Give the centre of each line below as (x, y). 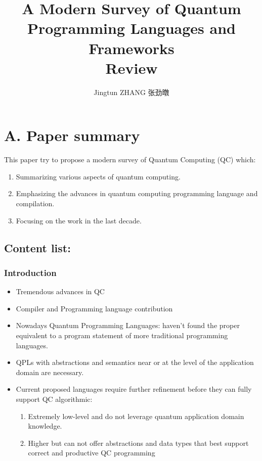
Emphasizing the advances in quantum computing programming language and (137, 193)
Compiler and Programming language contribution (94, 308)
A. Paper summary (72, 135)
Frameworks (132, 48)
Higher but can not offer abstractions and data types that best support (138, 443)
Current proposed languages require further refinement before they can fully (134, 389)
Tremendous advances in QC (60, 291)
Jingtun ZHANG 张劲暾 (132, 92)
